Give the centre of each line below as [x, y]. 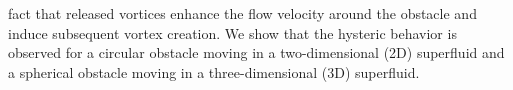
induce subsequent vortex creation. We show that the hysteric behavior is [232, 32]
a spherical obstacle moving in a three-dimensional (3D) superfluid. [214, 71]
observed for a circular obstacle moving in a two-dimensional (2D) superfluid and [256, 52]
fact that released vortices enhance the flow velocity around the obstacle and [242, 13]
